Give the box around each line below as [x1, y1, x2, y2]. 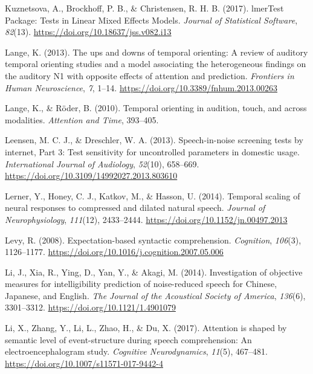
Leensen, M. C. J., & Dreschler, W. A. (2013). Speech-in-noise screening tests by [5, 134, 303, 146]
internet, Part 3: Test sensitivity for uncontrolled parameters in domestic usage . [5, 145, 300, 158]
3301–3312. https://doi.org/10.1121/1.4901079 [5, 301, 176, 314]
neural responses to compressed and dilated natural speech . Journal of [5, 201, 265, 214]
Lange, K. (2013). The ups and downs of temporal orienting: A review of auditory [5, 45, 308, 58]
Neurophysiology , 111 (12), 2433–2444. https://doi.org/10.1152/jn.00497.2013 [5, 213, 288, 225]
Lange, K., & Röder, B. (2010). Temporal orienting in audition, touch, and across [5, 102, 307, 114]
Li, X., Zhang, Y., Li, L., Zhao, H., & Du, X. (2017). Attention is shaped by [5, 321, 287, 334]
